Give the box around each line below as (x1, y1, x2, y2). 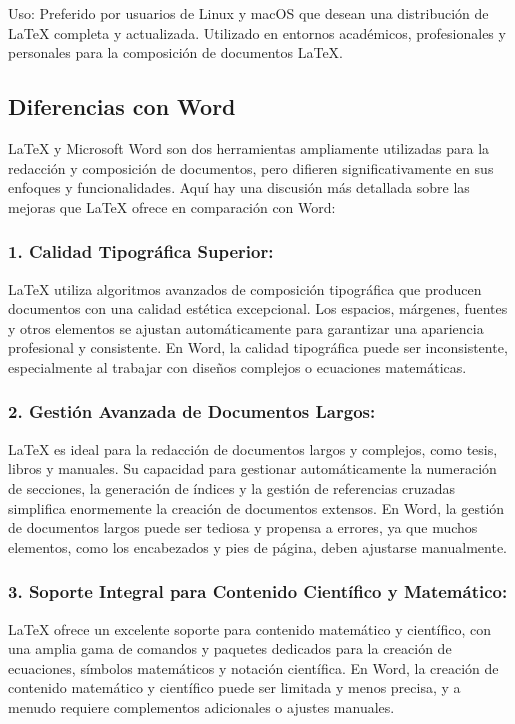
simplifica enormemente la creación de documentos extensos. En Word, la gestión (8, 497, 505, 518)
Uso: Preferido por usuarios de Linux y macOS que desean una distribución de (8, 3, 489, 23)
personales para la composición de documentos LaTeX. (8, 42, 344, 63)
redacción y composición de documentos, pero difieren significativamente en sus (8, 157, 494, 178)
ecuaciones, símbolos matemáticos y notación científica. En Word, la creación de (8, 657, 499, 678)
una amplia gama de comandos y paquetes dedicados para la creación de (8, 638, 452, 659)
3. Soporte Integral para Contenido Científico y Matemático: (8, 579, 508, 604)
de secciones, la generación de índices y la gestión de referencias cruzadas (8, 477, 455, 498)
